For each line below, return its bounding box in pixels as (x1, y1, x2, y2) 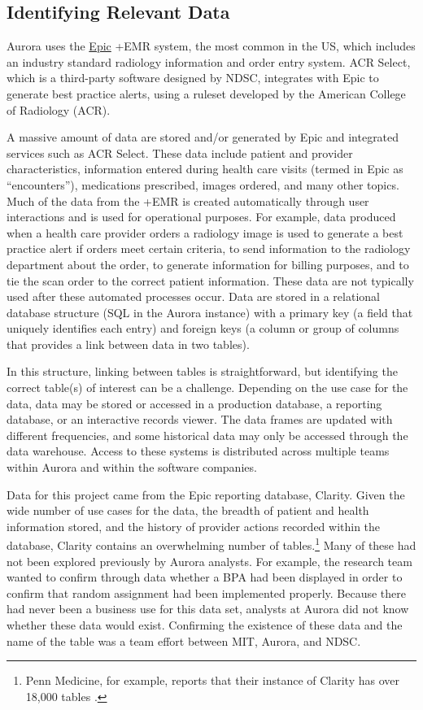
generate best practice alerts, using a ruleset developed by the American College (7, 85, 406, 102)
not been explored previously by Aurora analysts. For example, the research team (7, 552, 412, 569)
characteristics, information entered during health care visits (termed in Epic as (7, 160, 403, 177)
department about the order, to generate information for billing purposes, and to (7, 255, 409, 272)
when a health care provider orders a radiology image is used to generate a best (7, 224, 403, 241)
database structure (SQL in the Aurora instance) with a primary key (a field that (7, 303, 413, 320)
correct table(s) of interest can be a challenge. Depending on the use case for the (7, 379, 408, 396)
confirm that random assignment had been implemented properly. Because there (7, 584, 407, 601)
